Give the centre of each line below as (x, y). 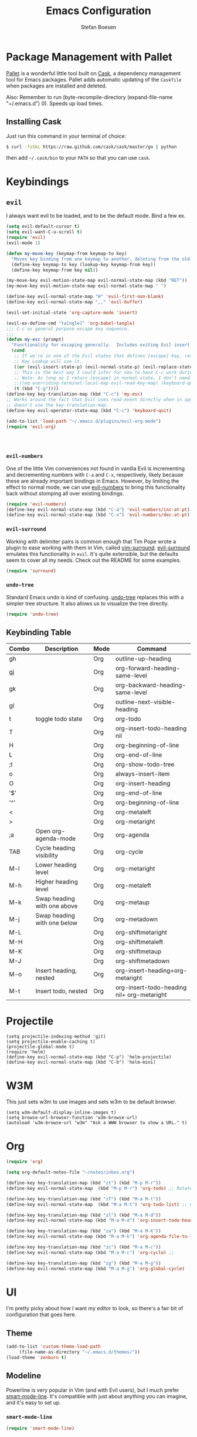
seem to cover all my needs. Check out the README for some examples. (94, 560)
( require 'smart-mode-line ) (40, 1428)
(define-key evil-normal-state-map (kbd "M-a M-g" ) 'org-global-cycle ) (95, 1269)
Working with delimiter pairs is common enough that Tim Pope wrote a (91, 541)
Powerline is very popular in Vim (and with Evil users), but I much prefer (93, 1390)
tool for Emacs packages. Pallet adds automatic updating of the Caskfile (94, 79)
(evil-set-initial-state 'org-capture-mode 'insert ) (72, 312)
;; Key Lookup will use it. (48, 361)
